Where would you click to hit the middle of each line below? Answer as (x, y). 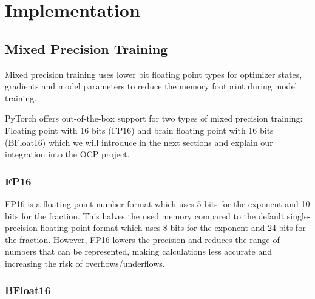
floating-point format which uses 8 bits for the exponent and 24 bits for (173, 228)
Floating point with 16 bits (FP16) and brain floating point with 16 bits (139, 130)
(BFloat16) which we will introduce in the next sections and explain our (139, 142)
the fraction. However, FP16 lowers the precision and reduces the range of (142, 239)
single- (299, 215)
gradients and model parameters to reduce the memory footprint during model (151, 86)
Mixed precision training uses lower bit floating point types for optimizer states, (154, 74)
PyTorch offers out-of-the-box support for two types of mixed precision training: (154, 118)
